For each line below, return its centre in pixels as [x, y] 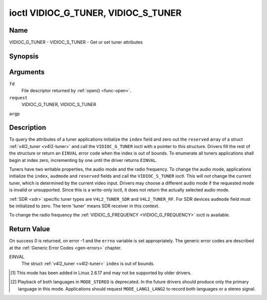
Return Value [30, 229]
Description [28, 128]
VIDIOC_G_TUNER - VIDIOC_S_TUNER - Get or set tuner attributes [76, 42]
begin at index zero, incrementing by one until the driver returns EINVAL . [83, 160]
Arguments [27, 72]
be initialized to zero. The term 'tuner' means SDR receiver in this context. [84, 206]
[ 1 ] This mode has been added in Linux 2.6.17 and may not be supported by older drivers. [101, 273]
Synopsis [24, 56]
